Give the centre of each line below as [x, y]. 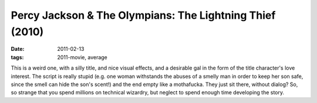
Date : [18, 49]
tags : [17, 57]
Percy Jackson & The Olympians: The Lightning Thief [143, 15]
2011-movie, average [82, 57]
